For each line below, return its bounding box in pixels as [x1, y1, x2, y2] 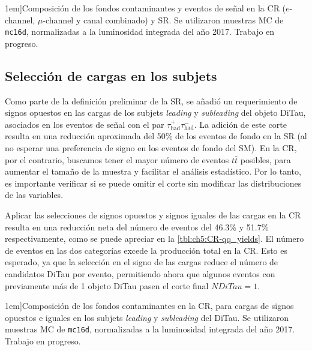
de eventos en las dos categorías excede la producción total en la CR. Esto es [5, 244, 288, 256]
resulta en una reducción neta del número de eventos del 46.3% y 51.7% [5, 220, 269, 233]
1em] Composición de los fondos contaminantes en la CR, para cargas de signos [5, 299, 294, 312]
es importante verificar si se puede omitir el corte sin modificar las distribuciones [5, 176, 302, 189]
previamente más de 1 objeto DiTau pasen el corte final [5, 279, 209, 292]
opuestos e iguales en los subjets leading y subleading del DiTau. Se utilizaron [5, 311, 289, 323]
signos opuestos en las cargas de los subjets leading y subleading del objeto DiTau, [5, 106, 306, 119]
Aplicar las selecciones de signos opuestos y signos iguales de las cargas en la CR [5, 208, 301, 221]
